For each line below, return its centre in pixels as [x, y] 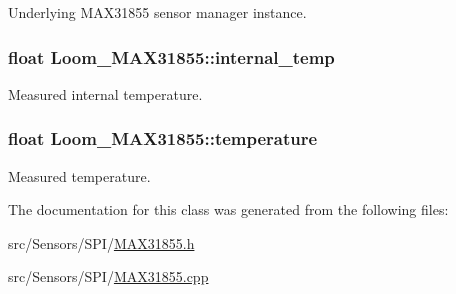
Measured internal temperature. [105, 93]
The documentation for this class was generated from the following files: [228, 209]
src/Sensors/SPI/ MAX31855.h [101, 242]
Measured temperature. [79, 175]
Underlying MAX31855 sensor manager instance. [157, 12]
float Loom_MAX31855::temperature [163, 138]
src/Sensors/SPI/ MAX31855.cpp [108, 276]
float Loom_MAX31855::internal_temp [171, 56]
